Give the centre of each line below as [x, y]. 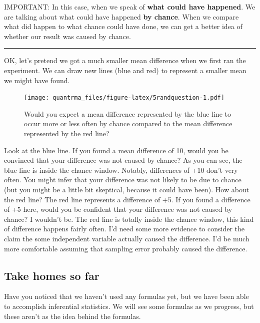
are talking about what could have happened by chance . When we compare [121, 16]
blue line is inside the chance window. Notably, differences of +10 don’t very [121, 170]
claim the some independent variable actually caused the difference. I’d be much [127, 238]
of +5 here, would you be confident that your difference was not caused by [118, 209]
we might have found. [37, 80]
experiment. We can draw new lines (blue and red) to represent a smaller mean [125, 70]
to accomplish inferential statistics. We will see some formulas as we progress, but [129, 306]
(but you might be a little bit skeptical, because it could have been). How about [127, 189]
